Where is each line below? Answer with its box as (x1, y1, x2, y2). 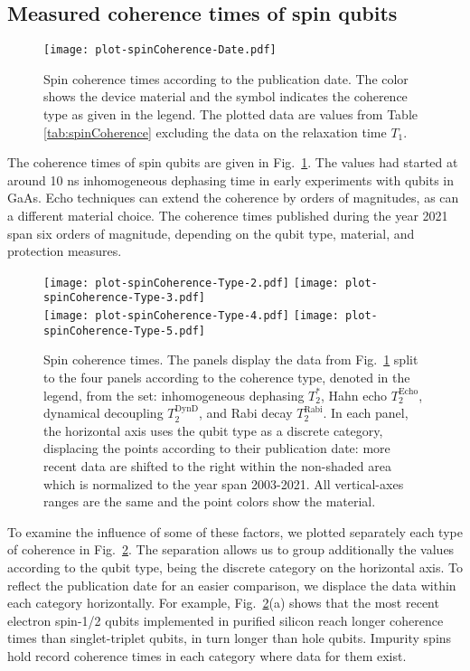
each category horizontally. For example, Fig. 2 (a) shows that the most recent (7, 593, 439, 612)
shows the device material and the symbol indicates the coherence (43, 87, 408, 106)
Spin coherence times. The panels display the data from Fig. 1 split (43, 350, 418, 369)
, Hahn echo (320, 385, 388, 404)
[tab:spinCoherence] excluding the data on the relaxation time (43, 122, 387, 141)
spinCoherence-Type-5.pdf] (43, 324, 205, 337)
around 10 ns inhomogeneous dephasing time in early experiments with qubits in (7, 170, 455, 189)
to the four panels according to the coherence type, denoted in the (43, 368, 410, 387)
